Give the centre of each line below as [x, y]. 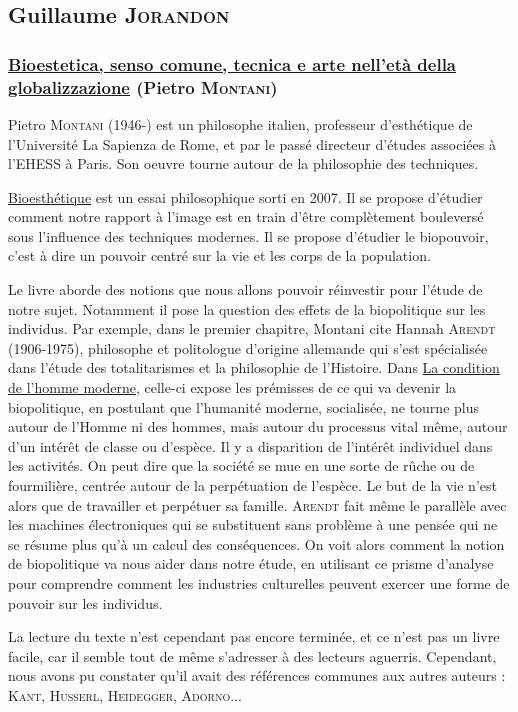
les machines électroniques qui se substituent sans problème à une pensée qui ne [253, 524]
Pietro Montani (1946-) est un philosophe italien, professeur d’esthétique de [240, 123]
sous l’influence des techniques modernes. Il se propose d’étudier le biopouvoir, [248, 235]
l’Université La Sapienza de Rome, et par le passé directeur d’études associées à [252, 143]
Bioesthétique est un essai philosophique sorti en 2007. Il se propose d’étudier [245, 196]
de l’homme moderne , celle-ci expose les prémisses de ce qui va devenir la [232, 387]
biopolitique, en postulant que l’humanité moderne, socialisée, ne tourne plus [243, 406]
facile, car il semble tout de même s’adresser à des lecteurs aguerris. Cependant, [252, 655]
